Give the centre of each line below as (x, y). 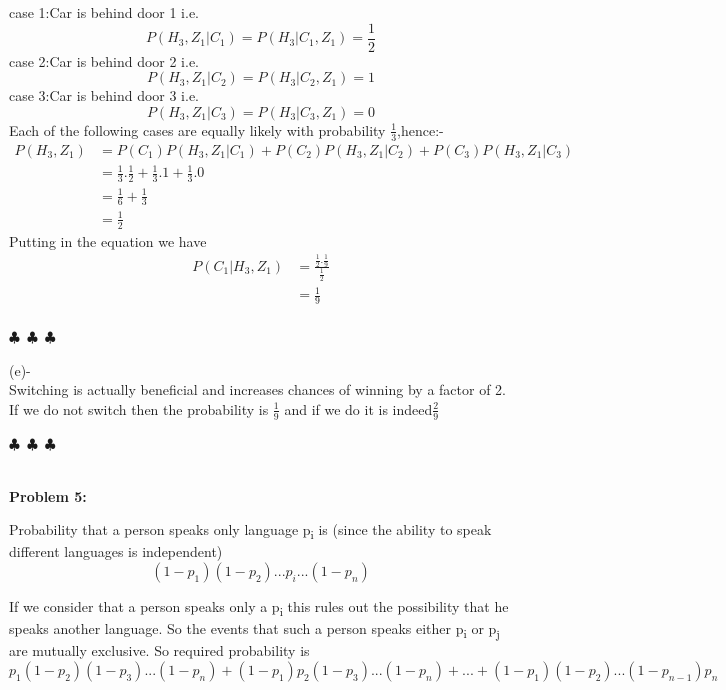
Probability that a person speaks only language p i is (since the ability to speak (250, 531)
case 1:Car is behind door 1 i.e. (104, 12)
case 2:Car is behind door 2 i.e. (104, 60)
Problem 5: (48, 495)
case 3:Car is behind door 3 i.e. (104, 95)
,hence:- (420, 129)
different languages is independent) (116, 551)
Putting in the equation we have (108, 240)
